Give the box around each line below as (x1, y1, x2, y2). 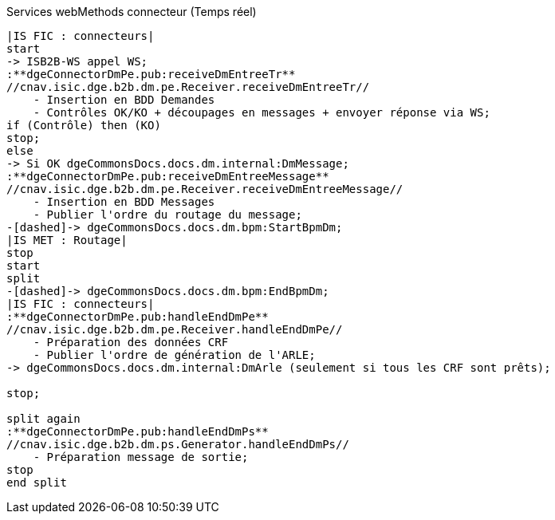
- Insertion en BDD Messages (33, 195, 215, 208)
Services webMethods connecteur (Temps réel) (6, 5, 257, 18)
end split (6, 476, 67, 489)
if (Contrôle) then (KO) (6, 119, 161, 132)
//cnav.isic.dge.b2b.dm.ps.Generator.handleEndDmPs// (6, 438, 349, 451)
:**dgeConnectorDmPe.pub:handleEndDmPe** (6, 310, 269, 323)
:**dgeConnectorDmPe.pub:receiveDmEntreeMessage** (6, 170, 329, 183)
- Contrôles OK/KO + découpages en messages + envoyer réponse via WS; (33, 106, 490, 119)
